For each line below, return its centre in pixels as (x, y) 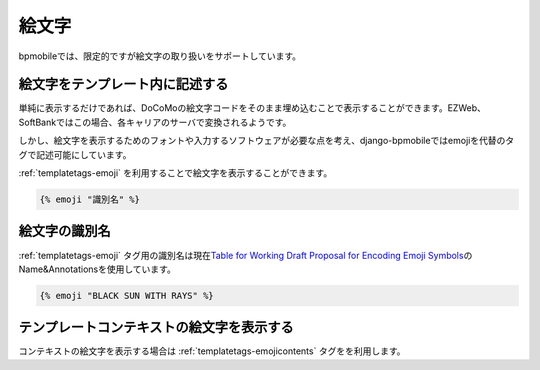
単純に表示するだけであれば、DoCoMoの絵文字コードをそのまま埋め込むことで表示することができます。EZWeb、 (252, 108)
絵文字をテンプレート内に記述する (123, 84)
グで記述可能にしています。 (75, 154)
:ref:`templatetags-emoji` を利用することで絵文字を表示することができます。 (175, 173)
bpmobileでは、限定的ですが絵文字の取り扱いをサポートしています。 (160, 56)
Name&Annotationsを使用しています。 (97, 269)
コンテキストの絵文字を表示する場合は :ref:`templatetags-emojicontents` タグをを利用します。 (212, 351)
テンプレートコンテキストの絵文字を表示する (156, 327)
